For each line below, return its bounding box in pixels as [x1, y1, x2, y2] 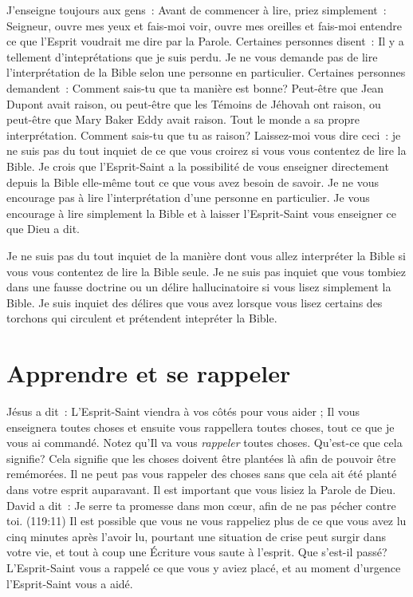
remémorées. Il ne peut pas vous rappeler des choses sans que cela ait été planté [6, 465, 397, 482]
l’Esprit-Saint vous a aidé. [6, 575, 133, 591]
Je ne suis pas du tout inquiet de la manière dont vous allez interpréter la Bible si [6, 247, 407, 263]
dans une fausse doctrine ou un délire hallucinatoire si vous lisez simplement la [6, 279, 391, 295]
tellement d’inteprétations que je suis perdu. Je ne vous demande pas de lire [6, 48, 378, 65]
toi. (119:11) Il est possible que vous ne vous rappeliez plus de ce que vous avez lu [6, 512, 407, 529]
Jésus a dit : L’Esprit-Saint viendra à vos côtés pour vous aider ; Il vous [6, 403, 360, 419]
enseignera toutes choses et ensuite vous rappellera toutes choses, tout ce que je [6, 418, 395, 435]
